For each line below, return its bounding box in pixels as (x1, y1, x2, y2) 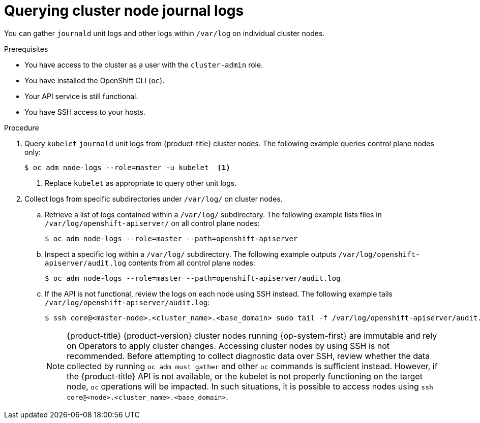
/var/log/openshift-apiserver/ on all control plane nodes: (45, 218, 260, 227)
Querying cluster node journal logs (4, 2, 244, 19)
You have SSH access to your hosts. (24, 107, 145, 116)
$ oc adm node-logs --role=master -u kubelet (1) (24, 163, 230, 172)
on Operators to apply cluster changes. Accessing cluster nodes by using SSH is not (67, 340, 390, 351)
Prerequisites (4, 44, 48, 53)
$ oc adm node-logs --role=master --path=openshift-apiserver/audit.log (45, 274, 341, 282)
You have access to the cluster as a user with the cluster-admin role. (24, 60, 263, 69)
